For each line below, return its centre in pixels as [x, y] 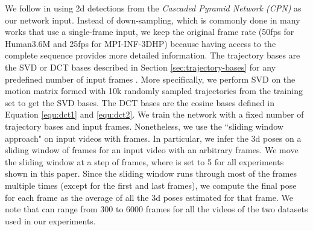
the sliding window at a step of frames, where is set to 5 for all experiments [144, 161]
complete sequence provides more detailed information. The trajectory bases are [153, 55]
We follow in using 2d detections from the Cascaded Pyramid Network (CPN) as [153, 8]
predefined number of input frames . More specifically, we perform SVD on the [150, 79]
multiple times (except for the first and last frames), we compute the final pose [151, 185]
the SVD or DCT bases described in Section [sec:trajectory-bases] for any [141, 67]
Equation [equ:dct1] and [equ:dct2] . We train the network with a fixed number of [154, 114]
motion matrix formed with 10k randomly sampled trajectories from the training [154, 91]
